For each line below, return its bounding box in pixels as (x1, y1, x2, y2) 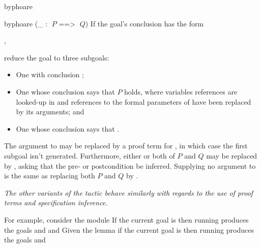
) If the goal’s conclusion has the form (85, 18, 204, 28)
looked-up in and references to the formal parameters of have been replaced (16, 96, 251, 107)
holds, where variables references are (124, 86, 238, 97)
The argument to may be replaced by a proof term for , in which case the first (4, 140, 248, 151)
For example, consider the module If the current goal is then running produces (4, 214, 249, 225)
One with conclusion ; (16, 69, 84, 80)
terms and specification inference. (4, 197, 108, 208)
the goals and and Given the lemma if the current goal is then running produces (4, 224, 254, 235)
